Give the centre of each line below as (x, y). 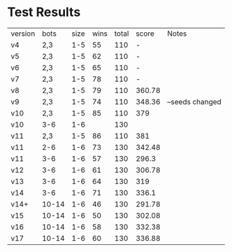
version (23, 34)
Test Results (44, 12)
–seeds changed (194, 101)
